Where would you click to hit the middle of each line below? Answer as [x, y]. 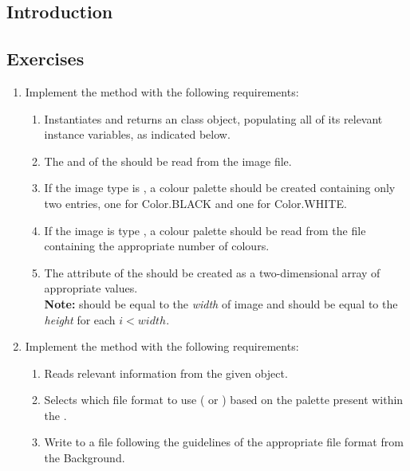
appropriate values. [91, 288]
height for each [80, 319]
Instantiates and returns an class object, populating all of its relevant [213, 118]
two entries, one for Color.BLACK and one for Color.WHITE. [195, 203]
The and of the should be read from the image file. [168, 161]
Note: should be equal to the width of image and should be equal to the [221, 303]
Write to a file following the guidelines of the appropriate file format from [224, 442]
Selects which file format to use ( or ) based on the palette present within [224, 400]
